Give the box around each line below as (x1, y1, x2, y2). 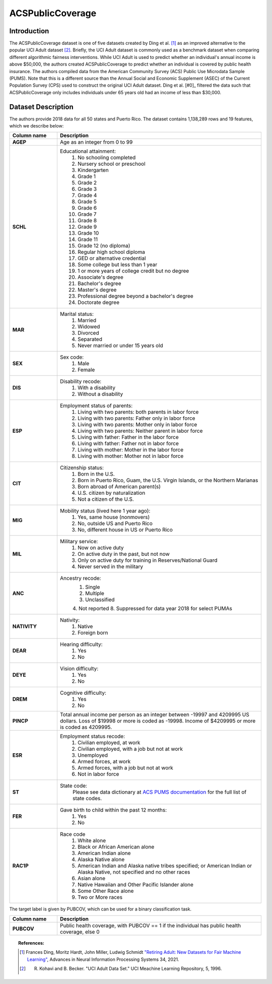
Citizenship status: (59, 464, 104, 471)
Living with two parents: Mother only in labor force (77, 421, 197, 428)
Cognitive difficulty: (59, 689, 107, 696)
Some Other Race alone (77, 887, 134, 894)
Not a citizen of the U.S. (77, 496, 134, 503)
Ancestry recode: (59, 575, 101, 582)
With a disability (77, 384, 116, 391)
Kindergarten (77, 167, 109, 174)
